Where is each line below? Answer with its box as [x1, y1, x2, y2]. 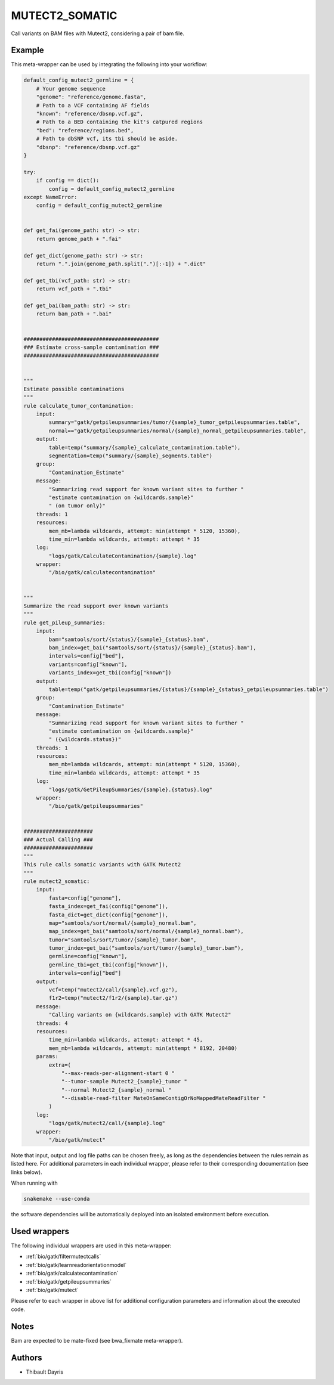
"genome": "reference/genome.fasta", [36, 94, 147, 101]
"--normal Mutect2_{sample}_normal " [61, 1086, 172, 1093]
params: [36, 1053, 59, 1060]
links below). [11, 1169, 42, 1176]
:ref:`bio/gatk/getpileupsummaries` [26, 1278, 112, 1285]
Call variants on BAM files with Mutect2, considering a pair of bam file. [11, 30, 185, 37]
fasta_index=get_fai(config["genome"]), [48, 903, 169, 910]
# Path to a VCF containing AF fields [36, 102, 150, 109]
